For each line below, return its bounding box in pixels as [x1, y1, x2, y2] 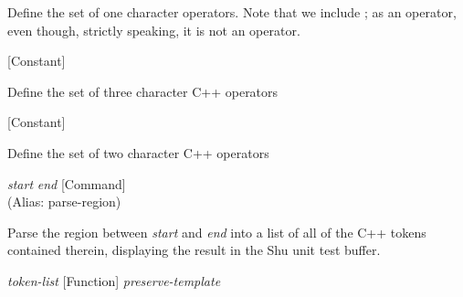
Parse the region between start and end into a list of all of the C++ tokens [7, 222, 426, 241]
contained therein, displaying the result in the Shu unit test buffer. [7, 240, 381, 260]
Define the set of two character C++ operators [7, 143, 269, 162]
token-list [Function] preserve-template [7, 270, 221, 290]
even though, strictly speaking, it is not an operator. [7, 20, 300, 39]
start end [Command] [7, 174, 126, 193]
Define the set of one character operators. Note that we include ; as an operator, [7, 3, 457, 21]
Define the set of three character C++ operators [7, 81, 279, 101]
